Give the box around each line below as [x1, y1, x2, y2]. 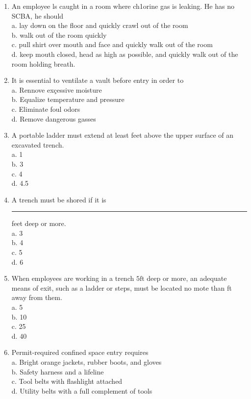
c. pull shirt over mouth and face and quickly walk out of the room [11, 39, 213, 50]
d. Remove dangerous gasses [11, 113, 96, 124]
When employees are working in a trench [11, 273, 134, 283]
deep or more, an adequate [147, 273, 227, 283]
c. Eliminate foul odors [11, 103, 80, 114]
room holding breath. [11, 58, 75, 69]
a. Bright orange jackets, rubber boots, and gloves [11, 357, 162, 367]
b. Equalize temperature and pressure [11, 94, 125, 104]
